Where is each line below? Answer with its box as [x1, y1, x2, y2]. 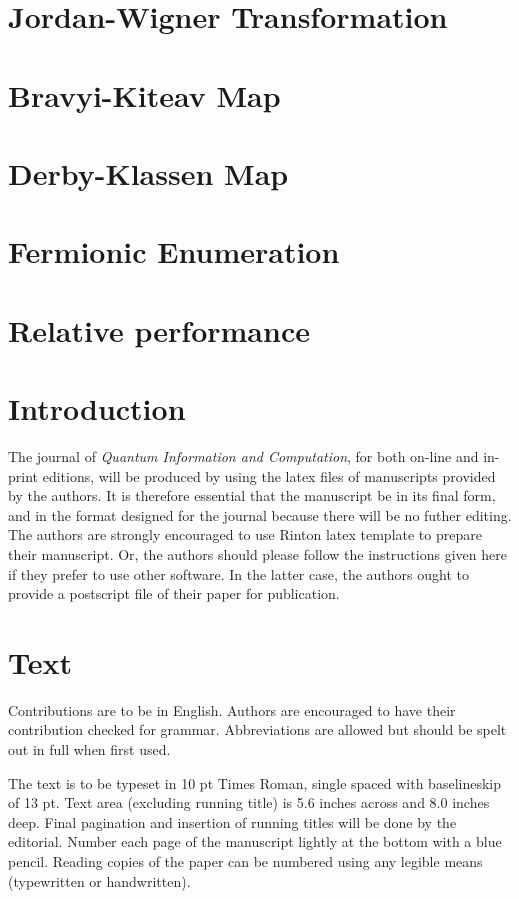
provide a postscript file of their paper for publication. [8, 583, 340, 604]
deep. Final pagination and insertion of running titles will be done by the [8, 811, 457, 832]
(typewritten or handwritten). [8, 870, 191, 891]
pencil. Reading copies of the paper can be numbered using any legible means [8, 851, 483, 872]
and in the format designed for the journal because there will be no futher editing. [8, 504, 512, 525]
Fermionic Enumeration [8, 231, 340, 272]
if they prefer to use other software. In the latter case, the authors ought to [8, 563, 469, 584]
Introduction [8, 388, 186, 429]
